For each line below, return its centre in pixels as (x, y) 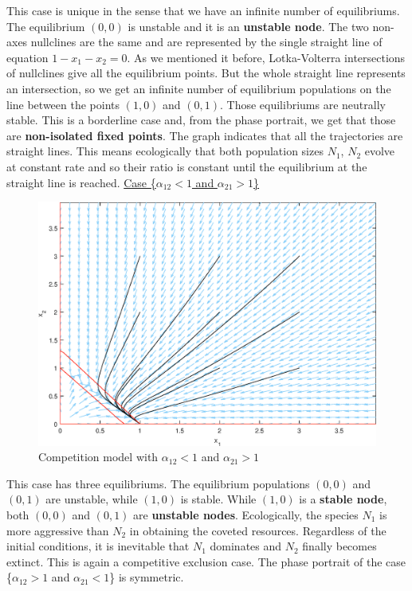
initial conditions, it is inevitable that (98, 546)
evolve (380, 151)
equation (27, 57)
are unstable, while (92, 499)
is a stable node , (343, 499)
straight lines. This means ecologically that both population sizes (165, 151)
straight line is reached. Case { (81, 182)
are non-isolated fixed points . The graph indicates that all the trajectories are (205, 135)
